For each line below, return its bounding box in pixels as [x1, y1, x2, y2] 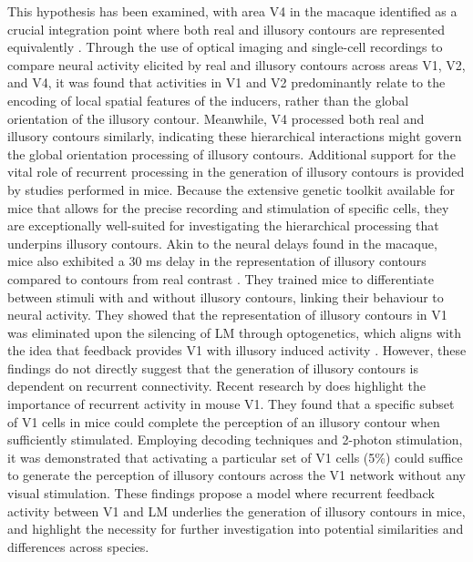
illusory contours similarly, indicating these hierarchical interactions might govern [7, 127, 462, 146]
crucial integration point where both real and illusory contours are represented [7, 19, 446, 38]
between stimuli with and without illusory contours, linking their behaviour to [7, 287, 444, 306]
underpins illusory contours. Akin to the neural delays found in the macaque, [7, 233, 437, 252]
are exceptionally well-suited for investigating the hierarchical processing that [7, 216, 439, 235]
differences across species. [7, 536, 149, 556]
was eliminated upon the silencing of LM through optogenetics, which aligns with [7, 322, 461, 342]
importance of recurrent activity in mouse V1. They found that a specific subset [7, 394, 455, 414]
